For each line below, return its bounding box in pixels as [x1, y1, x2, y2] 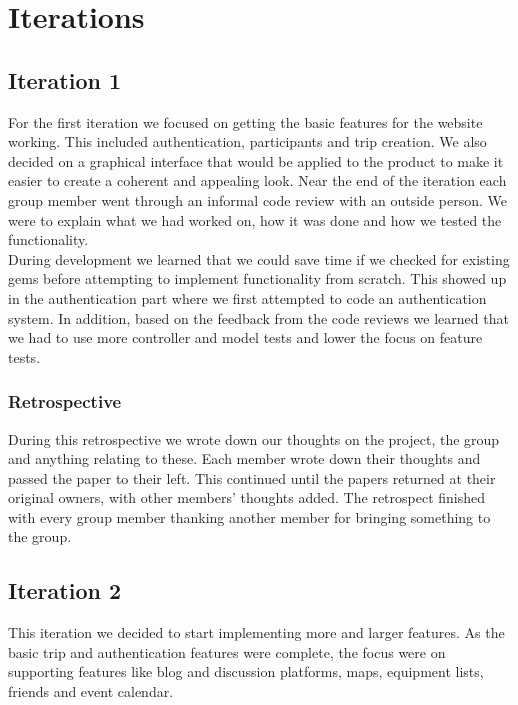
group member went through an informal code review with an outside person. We [8, 189, 507, 210]
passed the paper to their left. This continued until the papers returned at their [8, 467, 496, 488]
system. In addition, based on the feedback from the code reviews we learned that [8, 307, 509, 328]
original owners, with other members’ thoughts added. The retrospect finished [8, 487, 486, 508]
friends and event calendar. [8, 681, 174, 702]
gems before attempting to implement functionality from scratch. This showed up [8, 268, 507, 289]
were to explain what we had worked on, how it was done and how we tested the [8, 209, 502, 230]
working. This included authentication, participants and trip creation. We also [8, 131, 487, 152]
